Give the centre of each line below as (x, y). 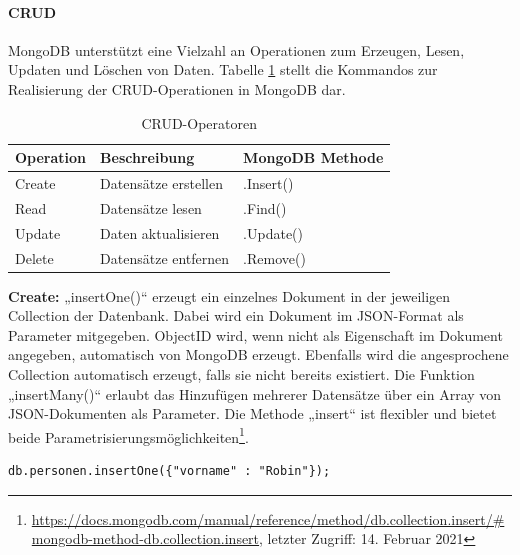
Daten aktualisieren (160, 232)
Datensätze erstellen (161, 183)
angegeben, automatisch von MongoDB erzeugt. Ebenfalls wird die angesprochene (258, 354)
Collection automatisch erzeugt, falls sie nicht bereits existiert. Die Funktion (241, 374)
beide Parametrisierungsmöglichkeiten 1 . (128, 435)
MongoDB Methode (313, 157)
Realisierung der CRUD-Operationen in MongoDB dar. (177, 88)
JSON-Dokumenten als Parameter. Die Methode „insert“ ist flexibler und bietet (252, 413)
